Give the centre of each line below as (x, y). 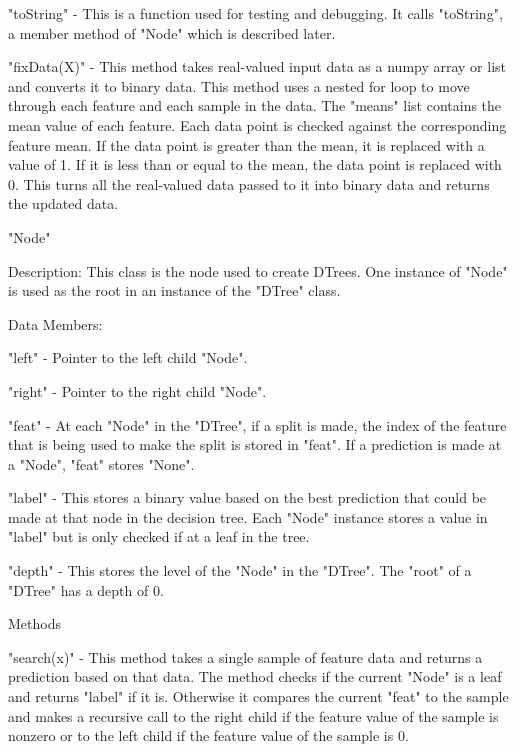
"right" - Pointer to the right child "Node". (137, 390)
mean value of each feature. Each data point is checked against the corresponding (257, 124)
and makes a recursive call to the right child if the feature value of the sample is (253, 715)
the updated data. (63, 203)
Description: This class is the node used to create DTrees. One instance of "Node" (258, 270)
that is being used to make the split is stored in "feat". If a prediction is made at (255, 444)
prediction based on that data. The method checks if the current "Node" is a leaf (255, 676)
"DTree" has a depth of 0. (86, 589)
